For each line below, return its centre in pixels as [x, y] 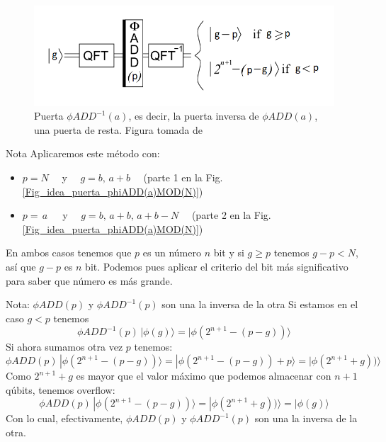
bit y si [229, 253]
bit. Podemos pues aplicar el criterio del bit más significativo [217, 267]
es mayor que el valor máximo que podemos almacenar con [204, 376]
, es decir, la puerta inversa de [194, 116]
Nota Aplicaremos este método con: [83, 153]
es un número [172, 253]
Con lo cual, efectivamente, [64, 418]
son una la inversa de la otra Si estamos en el [260, 304]
